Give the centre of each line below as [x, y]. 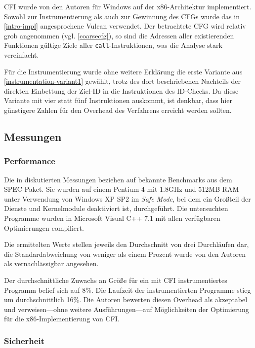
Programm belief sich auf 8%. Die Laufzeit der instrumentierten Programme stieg [127, 290]
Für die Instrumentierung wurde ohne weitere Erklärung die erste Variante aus [123, 71]
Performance [30, 161]
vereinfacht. [21, 55]
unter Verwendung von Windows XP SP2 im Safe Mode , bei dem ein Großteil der [127, 198]
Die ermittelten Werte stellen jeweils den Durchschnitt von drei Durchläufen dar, [127, 244]
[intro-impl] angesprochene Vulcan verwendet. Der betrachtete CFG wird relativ [125, 26]
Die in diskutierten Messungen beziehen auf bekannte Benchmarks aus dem [118, 179]
